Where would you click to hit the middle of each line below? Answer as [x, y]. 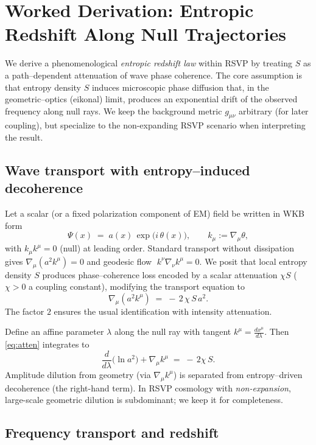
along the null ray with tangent [173, 331]
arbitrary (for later [274, 110]
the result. [24, 137]
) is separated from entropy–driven [238, 374]
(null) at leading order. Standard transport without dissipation [177, 248]
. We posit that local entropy [253, 261]
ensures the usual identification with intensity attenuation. [163, 311]
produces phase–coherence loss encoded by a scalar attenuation [160, 274]
